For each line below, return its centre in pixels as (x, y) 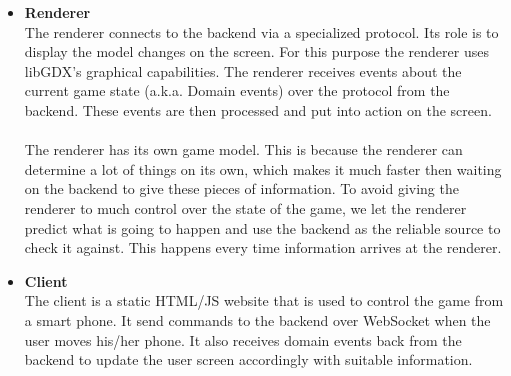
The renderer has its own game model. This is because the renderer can (243, 149)
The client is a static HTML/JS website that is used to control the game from (264, 300)
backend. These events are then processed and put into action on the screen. (258, 109)
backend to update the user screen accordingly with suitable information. (248, 359)
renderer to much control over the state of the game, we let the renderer (245, 207)
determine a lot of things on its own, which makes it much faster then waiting (263, 168)
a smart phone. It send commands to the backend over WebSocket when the (257, 319)
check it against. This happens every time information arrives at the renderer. (263, 247)
